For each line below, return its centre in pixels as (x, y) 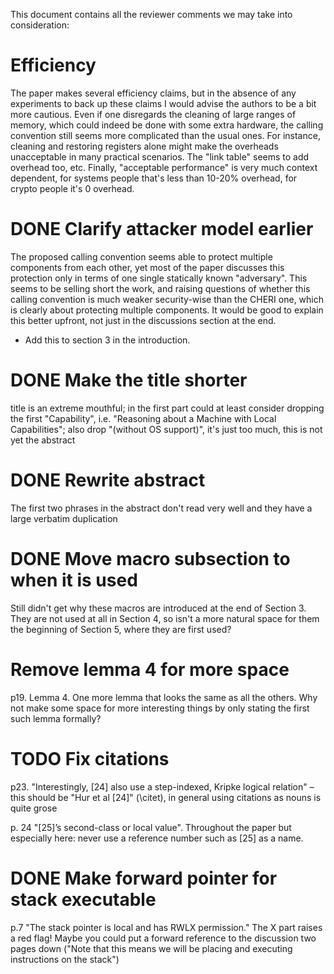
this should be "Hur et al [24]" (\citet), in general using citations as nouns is (166, 797)
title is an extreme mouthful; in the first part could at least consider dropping (167, 408)
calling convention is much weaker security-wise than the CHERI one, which (167, 299)
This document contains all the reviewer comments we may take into (151, 14)
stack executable (83, 899)
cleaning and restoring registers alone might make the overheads (144, 146)
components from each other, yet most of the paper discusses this (147, 267)
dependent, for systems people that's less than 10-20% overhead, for (154, 178)
